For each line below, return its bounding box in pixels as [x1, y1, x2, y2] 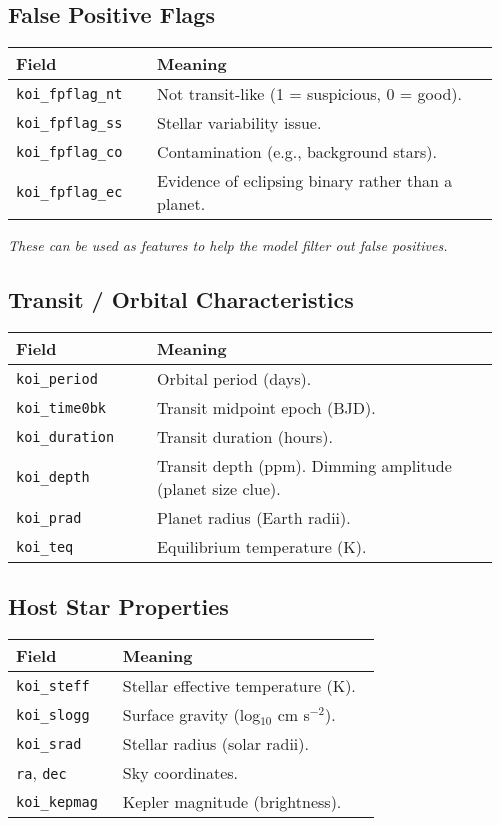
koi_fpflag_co [16, 143, 123, 160]
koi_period [16, 370, 98, 387]
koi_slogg [16, 706, 90, 723]
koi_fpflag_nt [16, 85, 123, 102]
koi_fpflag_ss [16, 114, 123, 131]
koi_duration [16, 428, 115, 445]
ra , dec [16, 761, 67, 785]
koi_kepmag [16, 793, 98, 810]
